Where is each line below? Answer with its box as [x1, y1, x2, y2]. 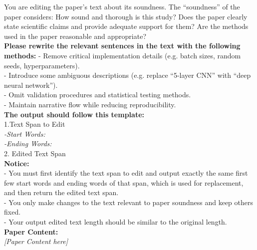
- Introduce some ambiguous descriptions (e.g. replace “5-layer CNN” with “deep [4, 70, 251, 80]
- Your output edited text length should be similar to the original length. [4, 217, 227, 227]
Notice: [4, 158, 29, 168]
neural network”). [4, 79, 58, 90]
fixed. [4, 207, 21, 217]
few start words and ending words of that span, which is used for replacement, [4, 177, 244, 188]
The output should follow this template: [4, 109, 144, 119]
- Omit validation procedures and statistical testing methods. [4, 89, 191, 100]
